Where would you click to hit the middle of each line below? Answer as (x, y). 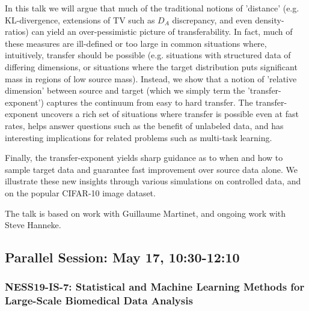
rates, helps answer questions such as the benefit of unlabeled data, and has (144, 125)
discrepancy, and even (212, 20)
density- (270, 20)
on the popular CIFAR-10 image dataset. (80, 192)
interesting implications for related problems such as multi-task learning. (139, 137)
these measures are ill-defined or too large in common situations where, (136, 43)
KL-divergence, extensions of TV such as (80, 20)
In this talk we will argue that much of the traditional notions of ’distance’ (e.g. (152, 8)
